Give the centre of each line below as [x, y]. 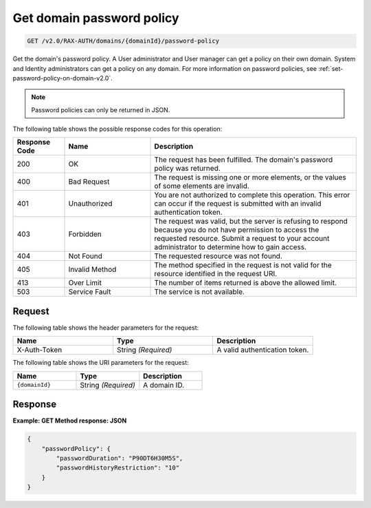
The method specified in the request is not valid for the [243, 265]
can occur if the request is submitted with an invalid [238, 204]
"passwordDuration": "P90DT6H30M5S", [120, 458]
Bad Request [89, 182]
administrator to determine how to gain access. [231, 247]
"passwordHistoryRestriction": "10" [118, 468]
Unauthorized [90, 204]
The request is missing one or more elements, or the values [250, 178]
